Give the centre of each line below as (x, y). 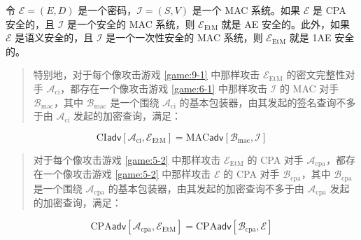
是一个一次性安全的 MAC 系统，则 (184, 37)
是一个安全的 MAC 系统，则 (131, 23)
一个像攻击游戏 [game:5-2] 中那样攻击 (127, 174)
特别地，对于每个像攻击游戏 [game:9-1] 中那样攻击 (147, 75)
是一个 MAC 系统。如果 (246, 10)
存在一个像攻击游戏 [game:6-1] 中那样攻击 (174, 88)
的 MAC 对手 (309, 88)
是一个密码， (107, 10)
